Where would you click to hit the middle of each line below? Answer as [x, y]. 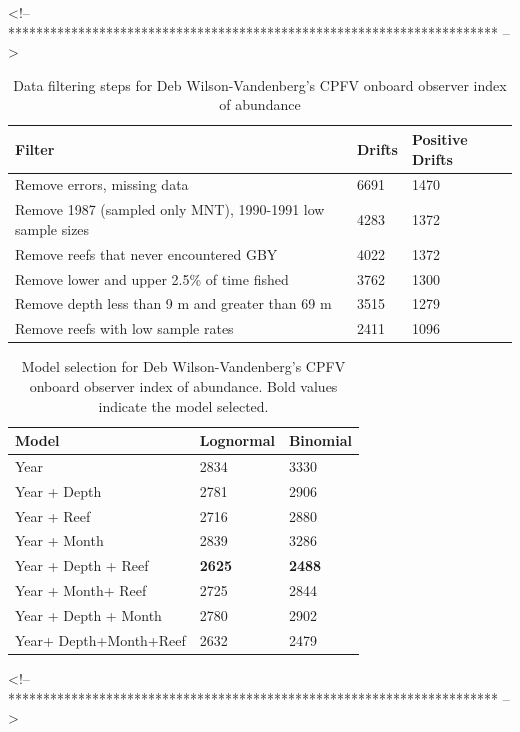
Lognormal [237, 440]
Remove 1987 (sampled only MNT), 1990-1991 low [170, 209]
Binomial [320, 440]
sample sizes [52, 228]
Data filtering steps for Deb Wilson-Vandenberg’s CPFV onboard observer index [260, 84]
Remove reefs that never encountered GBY [146, 253]
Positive [439, 138]
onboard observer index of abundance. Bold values [183, 385]
